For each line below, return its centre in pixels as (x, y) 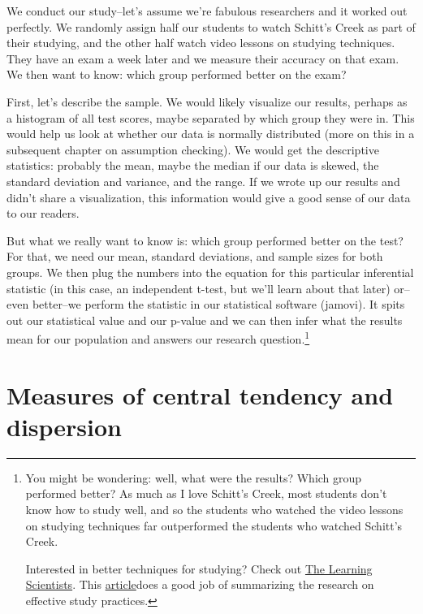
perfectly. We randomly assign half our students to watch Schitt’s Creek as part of (211, 26)
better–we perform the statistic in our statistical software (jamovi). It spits (218, 304)
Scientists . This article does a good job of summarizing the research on (200, 584)
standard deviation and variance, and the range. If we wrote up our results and (203, 181)
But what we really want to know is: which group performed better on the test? (205, 240)
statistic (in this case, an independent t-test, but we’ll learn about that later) (199, 288)
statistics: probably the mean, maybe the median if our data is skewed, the (193, 165)
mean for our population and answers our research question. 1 (158, 337)
